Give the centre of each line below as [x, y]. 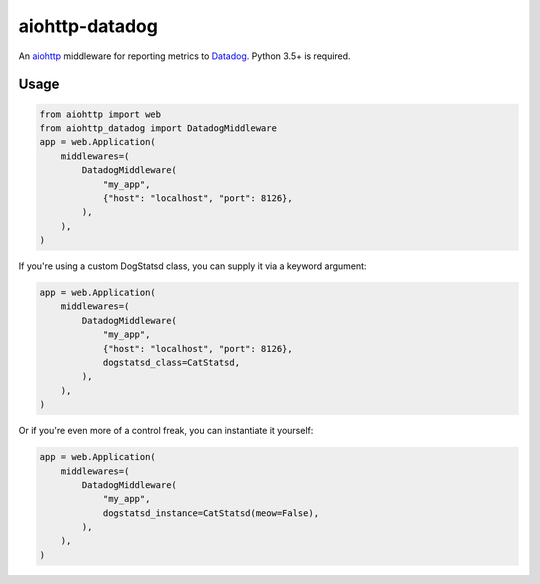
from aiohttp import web [100, 114]
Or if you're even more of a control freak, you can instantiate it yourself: [166, 431]
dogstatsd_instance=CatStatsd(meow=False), [211, 513]
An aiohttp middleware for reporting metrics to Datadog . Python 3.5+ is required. [184, 56]
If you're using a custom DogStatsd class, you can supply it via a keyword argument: [192, 266]
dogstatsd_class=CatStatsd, [171, 362]
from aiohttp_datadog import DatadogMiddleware [158, 128]
